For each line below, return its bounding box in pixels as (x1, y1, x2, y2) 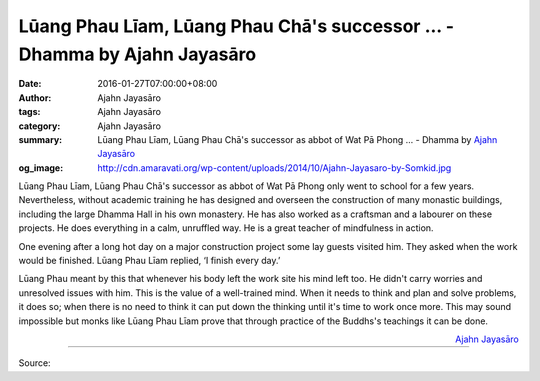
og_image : (18, 161, 64, 174)
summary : (18, 133, 63, 145)
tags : (18, 106, 41, 118)
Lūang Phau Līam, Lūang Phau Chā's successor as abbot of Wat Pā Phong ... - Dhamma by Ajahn (97, 133, 498, 145)
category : (18, 120, 61, 132)
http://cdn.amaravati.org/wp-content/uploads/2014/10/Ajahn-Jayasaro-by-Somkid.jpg (97, 161, 452, 174)
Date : (18, 78, 42, 90)
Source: (18, 357, 51, 369)
